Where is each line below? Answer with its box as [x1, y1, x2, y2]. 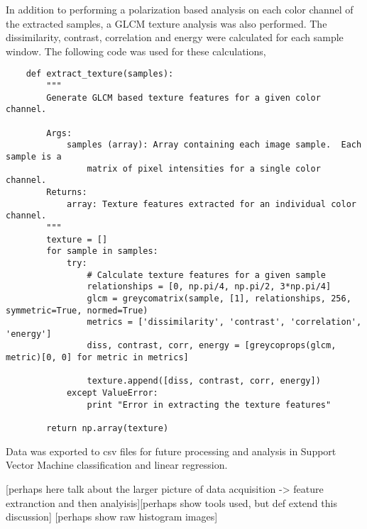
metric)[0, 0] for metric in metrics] [6, 352, 189, 363]
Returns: [46, 186, 87, 197]
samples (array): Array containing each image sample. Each [66, 140, 362, 150]
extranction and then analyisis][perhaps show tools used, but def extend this [6, 495, 337, 510]
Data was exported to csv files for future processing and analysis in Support [6, 443, 336, 458]
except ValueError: [66, 388, 158, 399]
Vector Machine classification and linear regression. [6, 457, 228, 472]
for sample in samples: [46, 246, 158, 257]
